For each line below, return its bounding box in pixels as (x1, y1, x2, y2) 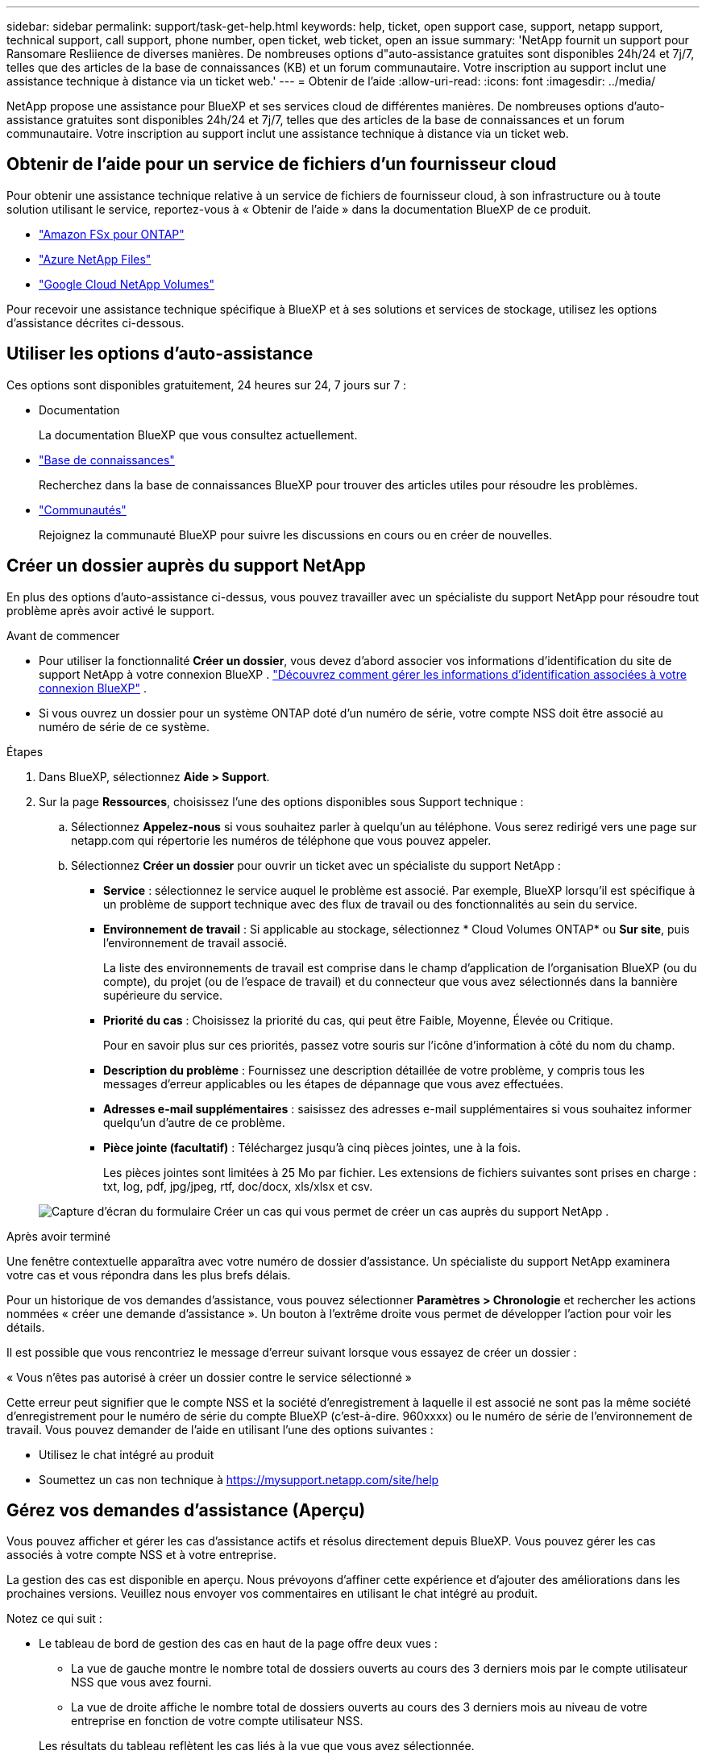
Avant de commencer (6, 628, 120, 642)
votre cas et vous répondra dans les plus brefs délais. (6, 1267, 291, 1282)
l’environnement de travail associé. (103, 935, 288, 950)
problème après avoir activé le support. (6, 603, 215, 618)
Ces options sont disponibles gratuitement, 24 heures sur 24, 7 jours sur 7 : (6, 377, 407, 392)
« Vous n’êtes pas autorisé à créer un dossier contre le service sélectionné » (6, 1370, 412, 1384)
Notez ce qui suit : (6, 1611, 102, 1626)
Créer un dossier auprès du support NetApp (6, 555, 366, 576)
